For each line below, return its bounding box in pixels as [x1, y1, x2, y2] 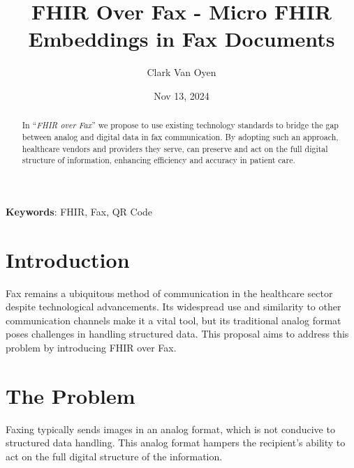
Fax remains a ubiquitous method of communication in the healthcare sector [6, 285, 333, 300]
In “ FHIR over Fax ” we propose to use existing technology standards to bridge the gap [22, 119, 339, 131]
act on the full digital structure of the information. [6, 448, 223, 463]
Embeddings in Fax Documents [28, 24, 335, 53]
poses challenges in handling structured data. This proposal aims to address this [6, 326, 349, 341]
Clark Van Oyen [147, 65, 216, 80]
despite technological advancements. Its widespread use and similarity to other [6, 299, 341, 314]
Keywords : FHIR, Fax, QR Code [6, 204, 153, 218]
